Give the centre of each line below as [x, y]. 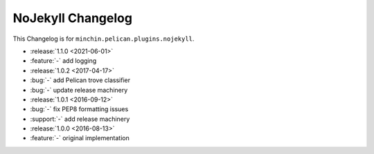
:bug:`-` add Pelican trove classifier [80, 80]
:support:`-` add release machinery [80, 119]
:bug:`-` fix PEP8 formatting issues [79, 109]
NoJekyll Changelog [73, 18]
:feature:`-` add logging [63, 61]
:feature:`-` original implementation [80, 138]
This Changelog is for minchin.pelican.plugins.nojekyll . [104, 39]
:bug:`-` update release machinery [79, 90]
